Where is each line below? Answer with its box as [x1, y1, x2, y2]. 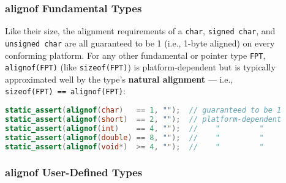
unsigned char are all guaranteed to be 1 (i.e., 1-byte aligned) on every [5, 36, 275, 49]
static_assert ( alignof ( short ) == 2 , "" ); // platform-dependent [5, 114, 282, 124]
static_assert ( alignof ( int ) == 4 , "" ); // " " [5, 124, 264, 133]
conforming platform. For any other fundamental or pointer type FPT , [5, 48, 266, 61]
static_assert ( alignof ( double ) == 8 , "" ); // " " [5, 133, 264, 142]
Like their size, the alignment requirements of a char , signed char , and [5, 24, 276, 37]
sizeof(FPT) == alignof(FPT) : [5, 84, 126, 97]
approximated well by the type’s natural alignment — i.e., [5, 72, 233, 85]
